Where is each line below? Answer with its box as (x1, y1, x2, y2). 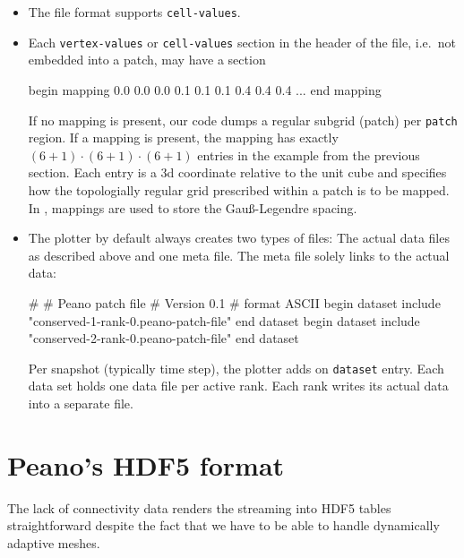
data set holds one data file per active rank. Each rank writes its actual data (28, 376, 449, 395)
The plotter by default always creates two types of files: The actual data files (28, 228, 450, 247)
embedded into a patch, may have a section (28, 50, 266, 69)
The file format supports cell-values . (28, 3, 241, 21)
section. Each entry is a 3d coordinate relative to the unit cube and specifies (28, 163, 447, 182)
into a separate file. (28, 393, 133, 412)
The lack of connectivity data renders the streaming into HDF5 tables (7, 498, 391, 517)
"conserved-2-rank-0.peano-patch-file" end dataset (28, 329, 299, 348)
